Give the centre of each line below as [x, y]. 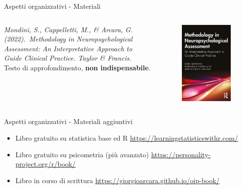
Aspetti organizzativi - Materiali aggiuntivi [68, 121]
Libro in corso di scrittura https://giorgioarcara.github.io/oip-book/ [118, 180]
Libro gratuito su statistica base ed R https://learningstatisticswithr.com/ [127, 137]
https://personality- [181, 154]
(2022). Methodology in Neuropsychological [68, 39]
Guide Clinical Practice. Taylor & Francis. [68, 58]
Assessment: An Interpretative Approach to [68, 48]
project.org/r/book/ [45, 164]
